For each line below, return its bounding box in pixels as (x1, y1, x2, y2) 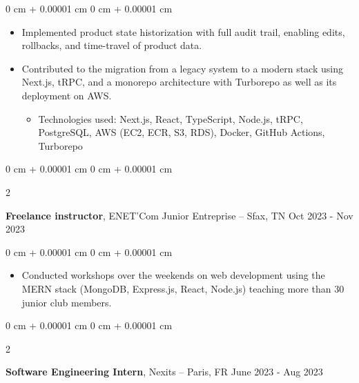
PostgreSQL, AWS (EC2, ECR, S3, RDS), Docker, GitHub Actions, (38, 125, 325, 139)
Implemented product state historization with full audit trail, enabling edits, (21, 24, 345, 39)
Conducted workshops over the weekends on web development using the (21, 268, 325, 282)
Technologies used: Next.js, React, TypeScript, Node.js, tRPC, (38, 111, 303, 126)
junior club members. (21, 295, 112, 309)
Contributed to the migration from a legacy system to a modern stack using (21, 61, 343, 75)
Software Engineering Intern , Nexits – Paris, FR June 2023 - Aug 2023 (6, 364, 323, 379)
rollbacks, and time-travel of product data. (21, 38, 202, 52)
